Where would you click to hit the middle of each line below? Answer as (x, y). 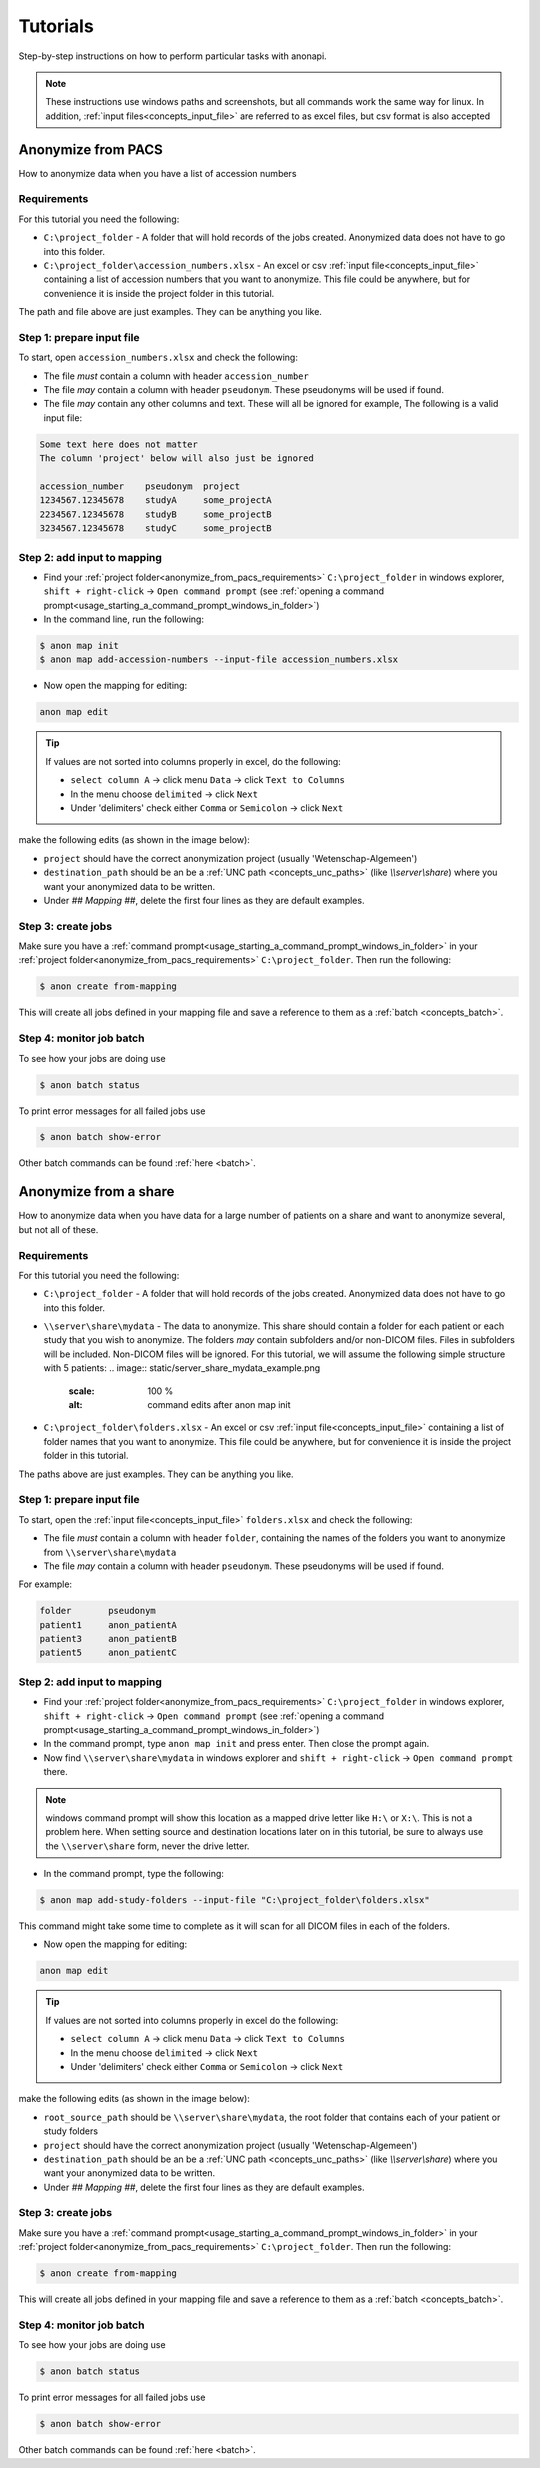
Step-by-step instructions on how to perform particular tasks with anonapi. (172, 56)
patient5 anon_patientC (108, 1653)
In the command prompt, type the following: (134, 1874)
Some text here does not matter (119, 444)
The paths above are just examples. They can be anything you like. (156, 1474)
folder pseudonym (98, 1611)
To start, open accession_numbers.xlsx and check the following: (158, 357)
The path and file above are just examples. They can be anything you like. (170, 312)
